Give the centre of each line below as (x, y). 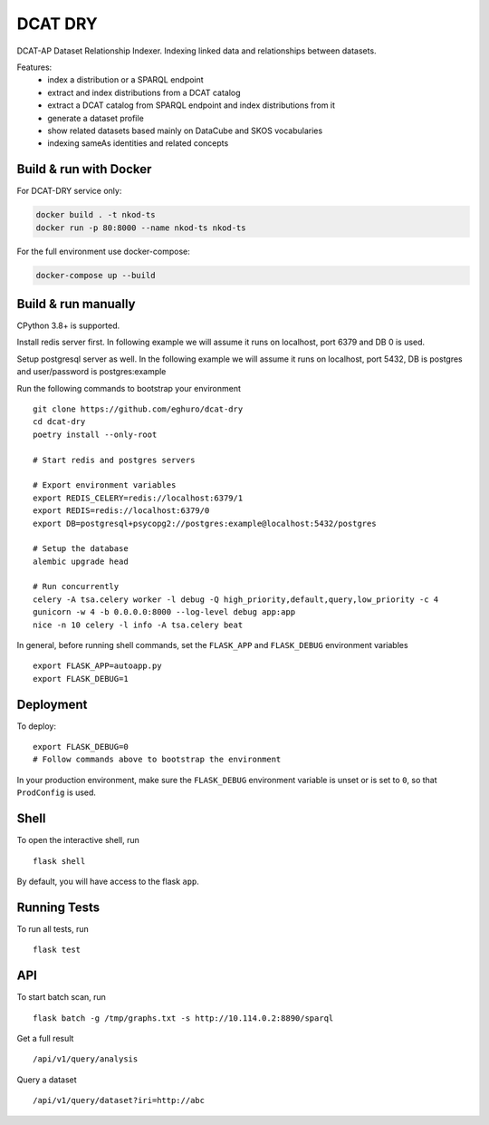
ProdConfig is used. (57, 792)
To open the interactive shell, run (78, 840)
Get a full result (45, 1038)
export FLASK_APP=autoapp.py (97, 666)
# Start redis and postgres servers (114, 460)
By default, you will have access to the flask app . (108, 881)
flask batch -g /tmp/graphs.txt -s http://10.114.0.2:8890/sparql (183, 1018)
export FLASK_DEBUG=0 (81, 747)
